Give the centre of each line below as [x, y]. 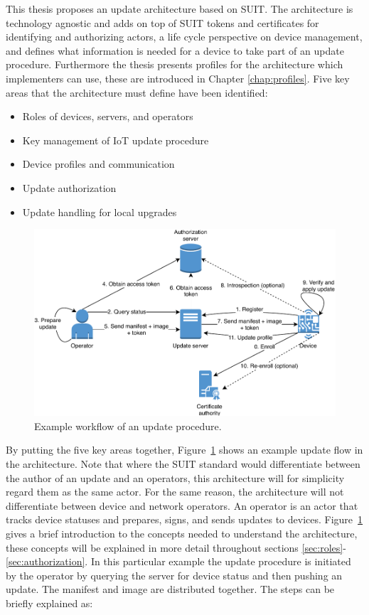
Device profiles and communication [98, 164]
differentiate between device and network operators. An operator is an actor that [182, 505]
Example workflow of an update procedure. [128, 426]
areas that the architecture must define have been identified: [137, 92]
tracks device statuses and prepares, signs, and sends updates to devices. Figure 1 [184, 519]
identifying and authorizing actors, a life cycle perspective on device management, [184, 37]
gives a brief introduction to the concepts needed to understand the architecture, [182, 534]
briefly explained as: [49, 603]
